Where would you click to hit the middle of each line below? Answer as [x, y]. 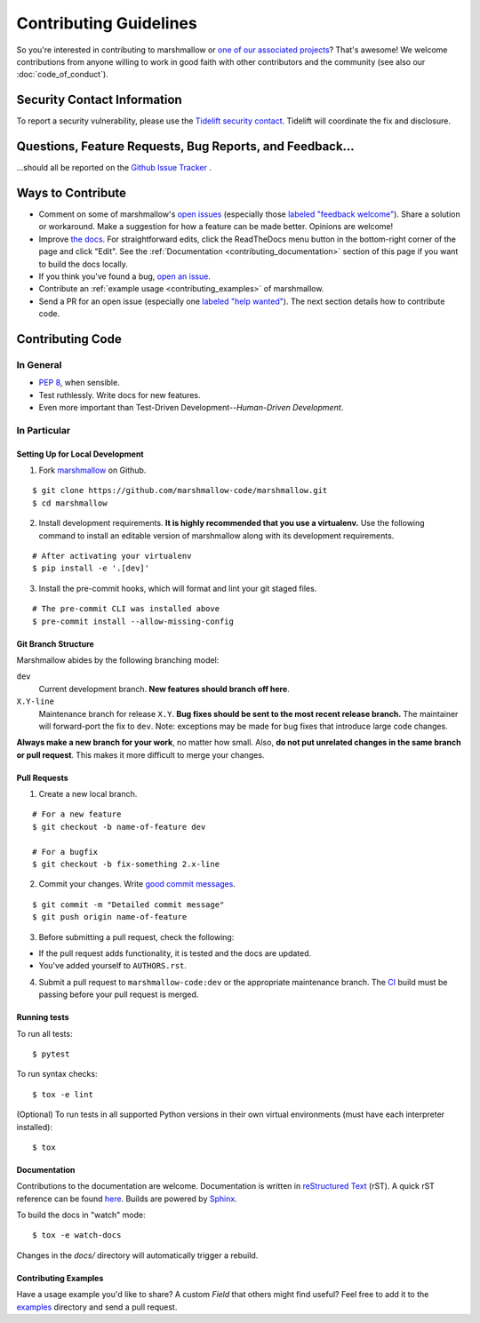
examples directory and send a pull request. [97, 1307]
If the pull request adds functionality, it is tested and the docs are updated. [175, 953]
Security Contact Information [99, 100]
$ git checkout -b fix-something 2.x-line [126, 865]
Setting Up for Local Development [80, 454]
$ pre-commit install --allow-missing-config [133, 621]
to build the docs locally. [84, 264]
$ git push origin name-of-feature [110, 917]
